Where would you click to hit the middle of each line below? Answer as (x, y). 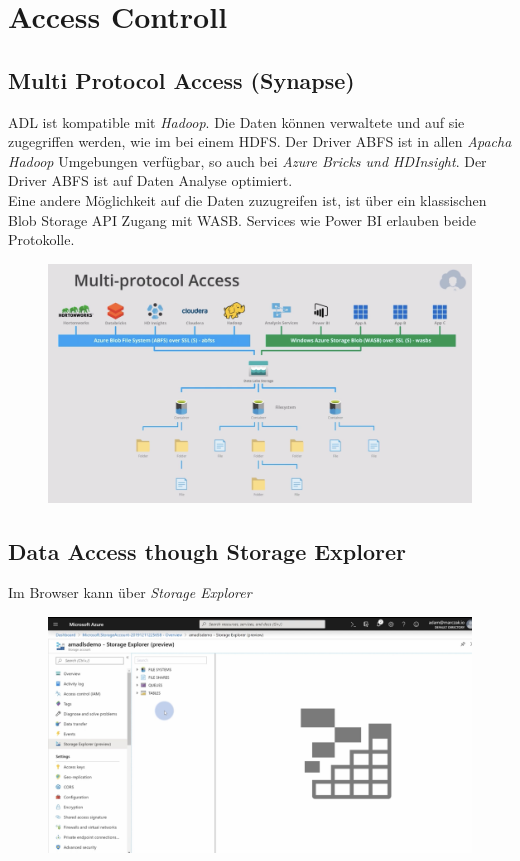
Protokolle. (41, 239)
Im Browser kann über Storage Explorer (130, 592)
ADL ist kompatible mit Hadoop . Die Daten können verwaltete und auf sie (236, 121)
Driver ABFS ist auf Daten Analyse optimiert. (150, 180)
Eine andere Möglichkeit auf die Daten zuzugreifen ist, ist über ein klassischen (247, 199)
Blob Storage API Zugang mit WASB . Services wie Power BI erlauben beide (242, 219)
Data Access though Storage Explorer (207, 550)
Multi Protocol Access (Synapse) (181, 79)
